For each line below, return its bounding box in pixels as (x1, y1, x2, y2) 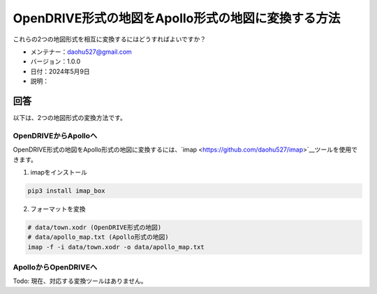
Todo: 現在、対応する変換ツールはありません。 (13, 277, 147, 286)
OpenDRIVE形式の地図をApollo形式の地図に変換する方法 (13, 10, 341, 26)
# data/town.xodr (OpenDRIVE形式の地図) (27, 223, 162, 231)
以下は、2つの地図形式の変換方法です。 (13, 114, 127, 122)
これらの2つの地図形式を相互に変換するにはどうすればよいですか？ (13, 35, 207, 43)
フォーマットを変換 (30, 205, 86, 213)
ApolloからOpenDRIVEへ (13, 263, 98, 272)
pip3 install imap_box (27, 186, 105, 195)
